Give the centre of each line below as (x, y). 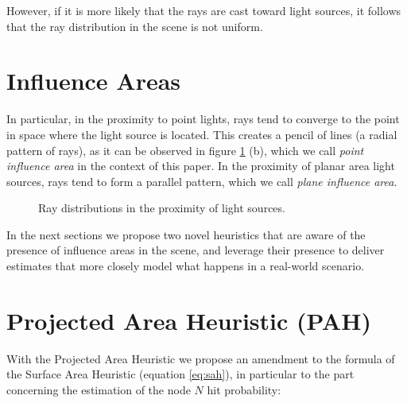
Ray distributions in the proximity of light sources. (162, 208)
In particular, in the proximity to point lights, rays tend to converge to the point (203, 119)
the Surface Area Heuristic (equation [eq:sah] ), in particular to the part (180, 374)
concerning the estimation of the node (99, 389)
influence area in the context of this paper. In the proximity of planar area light (201, 166)
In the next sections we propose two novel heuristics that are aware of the (186, 234)
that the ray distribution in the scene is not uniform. (135, 26)
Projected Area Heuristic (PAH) (189, 320)
